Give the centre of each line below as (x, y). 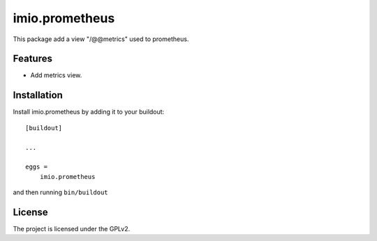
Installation (38, 95)
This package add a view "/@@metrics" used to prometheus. (101, 39)
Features (32, 59)
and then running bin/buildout (60, 192)
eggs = (37, 167)
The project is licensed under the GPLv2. (72, 229)
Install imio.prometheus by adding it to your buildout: (89, 112)
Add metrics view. (56, 75)
